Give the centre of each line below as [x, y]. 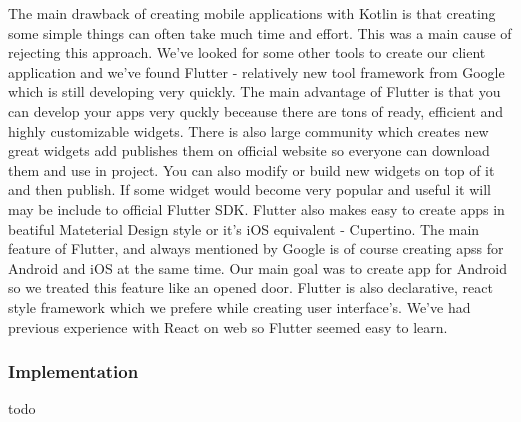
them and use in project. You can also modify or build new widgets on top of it [251, 169]
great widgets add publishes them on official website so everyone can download [249, 150]
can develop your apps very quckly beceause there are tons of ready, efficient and [256, 110]
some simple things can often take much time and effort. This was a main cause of [260, 32]
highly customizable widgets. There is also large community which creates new [248, 130]
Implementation [73, 371]
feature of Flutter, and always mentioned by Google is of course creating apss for [256, 248]
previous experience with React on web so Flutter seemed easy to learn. [228, 326]
